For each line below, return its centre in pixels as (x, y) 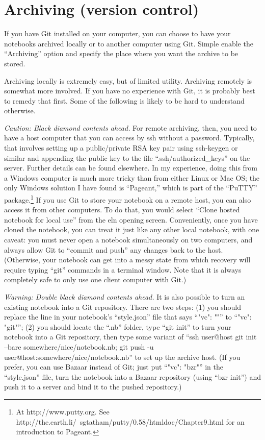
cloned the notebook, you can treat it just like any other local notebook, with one (132, 229)
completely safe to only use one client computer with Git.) (95, 279)
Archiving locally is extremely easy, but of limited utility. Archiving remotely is (128, 80)
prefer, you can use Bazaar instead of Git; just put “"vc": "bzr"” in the (114, 367)
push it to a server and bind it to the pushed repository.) (93, 387)
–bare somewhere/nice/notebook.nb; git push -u (79, 347)
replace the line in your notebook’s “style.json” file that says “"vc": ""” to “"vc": (128, 317)
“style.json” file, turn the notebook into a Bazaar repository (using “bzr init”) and (132, 376)
